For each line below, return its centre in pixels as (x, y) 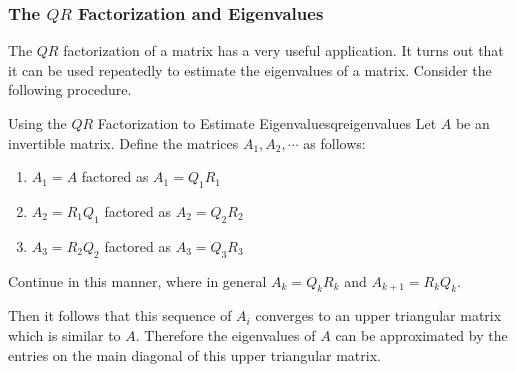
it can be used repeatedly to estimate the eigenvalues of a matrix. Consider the (250, 69)
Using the (37, 123)
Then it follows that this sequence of (120, 315)
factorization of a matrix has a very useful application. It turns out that (283, 50)
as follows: (334, 142)
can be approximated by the (421, 334)
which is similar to (64, 334)
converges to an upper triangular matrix (378, 315)
